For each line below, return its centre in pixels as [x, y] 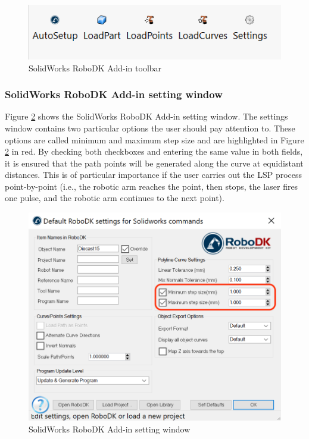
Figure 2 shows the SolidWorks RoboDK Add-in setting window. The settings [146, 116]
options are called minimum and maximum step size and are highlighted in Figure [154, 139]
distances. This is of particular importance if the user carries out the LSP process [154, 175]
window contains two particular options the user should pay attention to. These [150, 128]
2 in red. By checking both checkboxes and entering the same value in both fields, [154, 151]
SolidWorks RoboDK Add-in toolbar [95, 68]
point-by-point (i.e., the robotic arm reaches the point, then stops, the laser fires [152, 186]
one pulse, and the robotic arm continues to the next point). [115, 198]
